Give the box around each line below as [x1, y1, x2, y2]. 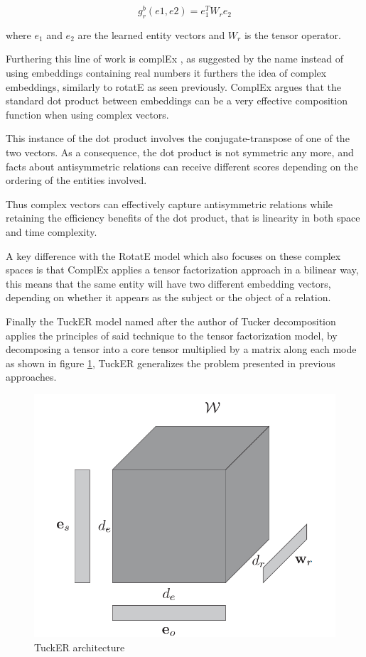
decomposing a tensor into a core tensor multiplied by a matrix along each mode [6, 342, 357, 357]
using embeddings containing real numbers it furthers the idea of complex [6, 65, 327, 80]
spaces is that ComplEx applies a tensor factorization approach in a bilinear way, [6, 262, 359, 277]
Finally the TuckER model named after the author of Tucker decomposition [6, 313, 336, 328]
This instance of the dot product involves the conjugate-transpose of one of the [6, 131, 350, 146]
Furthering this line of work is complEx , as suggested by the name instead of [6, 51, 344, 66]
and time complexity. [6, 224, 97, 239]
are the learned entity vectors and [77, 27, 225, 42]
